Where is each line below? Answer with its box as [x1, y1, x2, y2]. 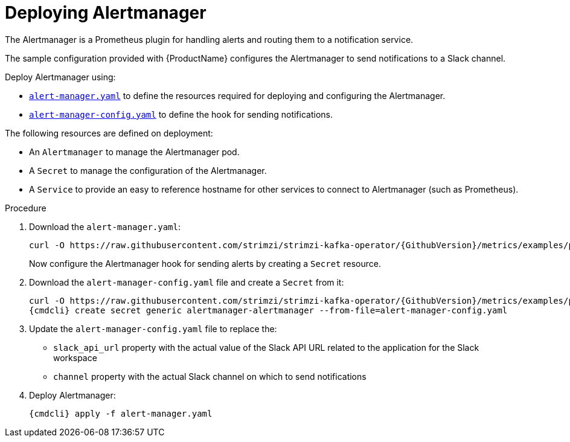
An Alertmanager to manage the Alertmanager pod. [29, 146, 240, 157]
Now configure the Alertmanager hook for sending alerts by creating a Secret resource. [29, 258, 381, 269]
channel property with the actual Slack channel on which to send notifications [53, 371, 367, 382]
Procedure [5, 202, 46, 213]
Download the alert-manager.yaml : [29, 221, 181, 232]
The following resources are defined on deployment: [5, 127, 213, 138]
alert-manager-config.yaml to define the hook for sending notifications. [29, 109, 333, 120]
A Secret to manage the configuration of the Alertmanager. [29, 165, 267, 176]
